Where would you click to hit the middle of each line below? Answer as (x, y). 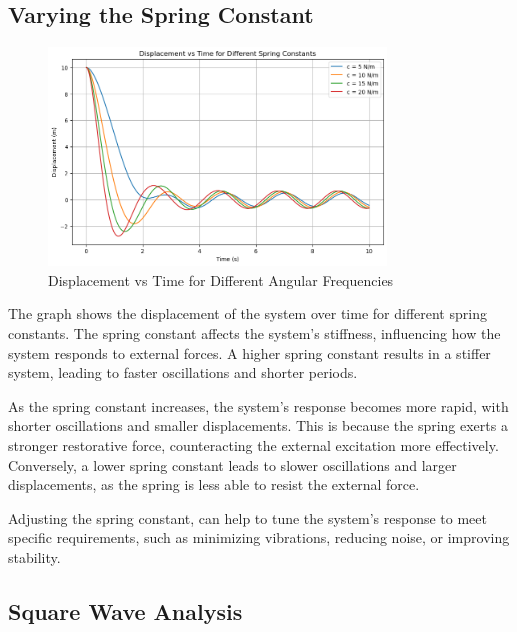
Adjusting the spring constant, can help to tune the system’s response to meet (247, 517)
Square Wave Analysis (125, 610)
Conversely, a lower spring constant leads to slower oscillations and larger (232, 464)
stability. (34, 556)
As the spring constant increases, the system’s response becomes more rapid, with (258, 405)
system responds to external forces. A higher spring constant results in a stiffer (249, 352)
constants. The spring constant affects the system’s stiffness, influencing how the (254, 333)
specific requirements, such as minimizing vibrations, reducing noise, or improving (259, 537)
